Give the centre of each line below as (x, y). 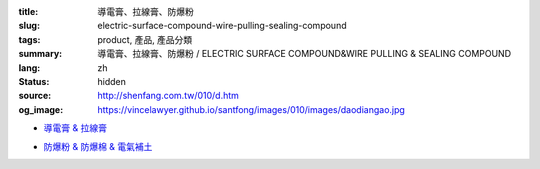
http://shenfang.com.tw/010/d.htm (168, 96)
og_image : (41, 109)
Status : (34, 81)
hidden (112, 81)
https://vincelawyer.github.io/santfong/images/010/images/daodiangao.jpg (251, 109)
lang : (29, 67)
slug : (29, 26)
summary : (40, 54)
